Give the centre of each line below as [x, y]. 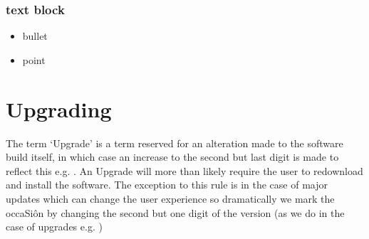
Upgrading [59, 108]
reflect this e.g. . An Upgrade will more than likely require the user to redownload [184, 170]
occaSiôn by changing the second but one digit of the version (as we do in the [175, 212]
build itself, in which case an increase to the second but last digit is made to [172, 157]
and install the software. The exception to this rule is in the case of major [167, 185]
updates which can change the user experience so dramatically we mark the [170, 198]
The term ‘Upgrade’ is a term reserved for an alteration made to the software [175, 143]
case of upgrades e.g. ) [54, 227]
